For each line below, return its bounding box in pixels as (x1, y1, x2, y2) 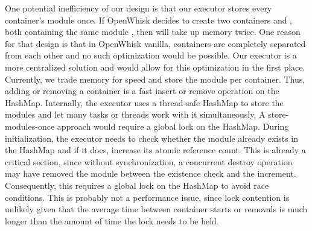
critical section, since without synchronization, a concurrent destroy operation (5, 155, 293, 168)
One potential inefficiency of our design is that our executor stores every (5, 2, 272, 14)
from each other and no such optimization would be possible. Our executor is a (5, 49, 297, 62)
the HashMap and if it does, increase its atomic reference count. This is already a (5, 144, 306, 156)
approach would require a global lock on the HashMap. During (57, 119, 289, 132)
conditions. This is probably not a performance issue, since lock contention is (5, 191, 290, 203)
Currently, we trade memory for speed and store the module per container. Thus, (5, 72, 305, 85)
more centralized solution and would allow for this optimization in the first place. (5, 60, 305, 73)
